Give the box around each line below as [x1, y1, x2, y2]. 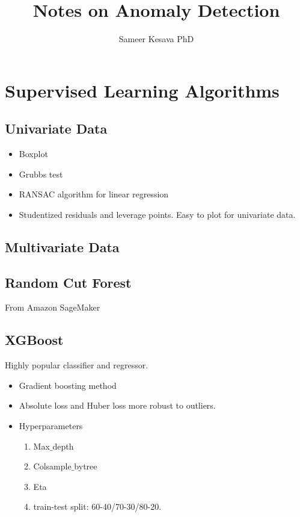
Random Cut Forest [5, 273, 132, 291]
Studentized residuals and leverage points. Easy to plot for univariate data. [19, 208, 296, 220]
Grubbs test [19, 167, 63, 180]
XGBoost [5, 330, 64, 349]
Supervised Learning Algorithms [5, 78, 280, 102]
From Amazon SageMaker [5, 301, 100, 314]
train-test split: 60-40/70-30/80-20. [33, 500, 162, 513]
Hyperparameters [19, 419, 83, 432]
